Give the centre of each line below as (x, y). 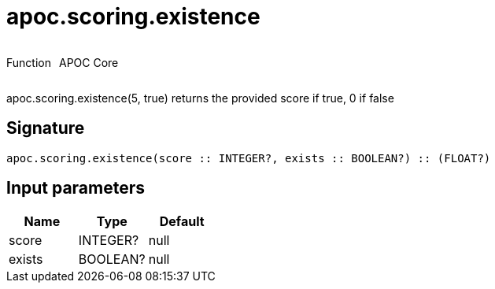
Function (29, 62)
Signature (46, 128)
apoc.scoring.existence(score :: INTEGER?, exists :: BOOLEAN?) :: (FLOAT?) (249, 158)
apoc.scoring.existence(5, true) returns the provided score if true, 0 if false (200, 98)
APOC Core (89, 62)
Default (182, 222)
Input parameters (76, 188)
